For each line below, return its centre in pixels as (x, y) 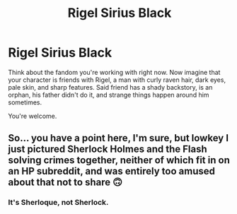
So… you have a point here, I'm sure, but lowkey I (118, 138)
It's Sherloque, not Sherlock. (58, 203)
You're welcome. (33, 116)
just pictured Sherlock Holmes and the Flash (108, 149)
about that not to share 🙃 (65, 183)
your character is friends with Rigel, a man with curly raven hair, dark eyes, (117, 80)
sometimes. (25, 102)
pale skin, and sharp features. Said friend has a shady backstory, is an (110, 87)
